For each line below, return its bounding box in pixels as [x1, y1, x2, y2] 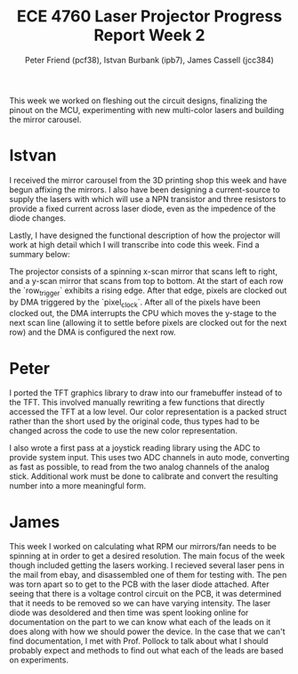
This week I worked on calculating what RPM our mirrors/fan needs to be [9, 541, 278, 552]
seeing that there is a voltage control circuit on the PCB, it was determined [9, 589, 282, 599]
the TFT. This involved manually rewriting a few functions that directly [9, 397, 265, 408]
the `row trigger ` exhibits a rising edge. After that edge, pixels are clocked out [9, 285, 287, 297]
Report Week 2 [93, 25, 205, 45]
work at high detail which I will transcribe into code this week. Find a [9, 239, 260, 250]
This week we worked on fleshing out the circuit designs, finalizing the [9, 95, 268, 106]
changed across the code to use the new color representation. [9, 426, 238, 436]
